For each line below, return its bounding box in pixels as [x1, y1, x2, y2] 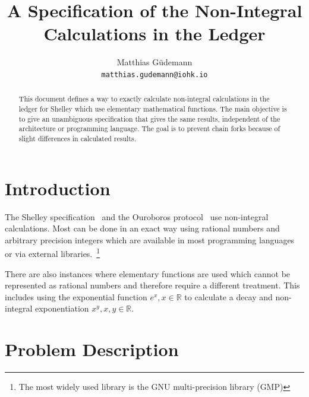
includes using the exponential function [5, 290, 147, 303]
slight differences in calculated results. [18, 133, 136, 143]
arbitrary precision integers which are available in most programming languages [5, 233, 295, 246]
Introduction [5, 176, 111, 200]
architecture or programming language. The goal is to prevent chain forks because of [18, 123, 280, 134]
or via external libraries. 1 [5, 246, 100, 260]
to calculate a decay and [184, 290, 273, 303]
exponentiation [34, 302, 89, 315]
